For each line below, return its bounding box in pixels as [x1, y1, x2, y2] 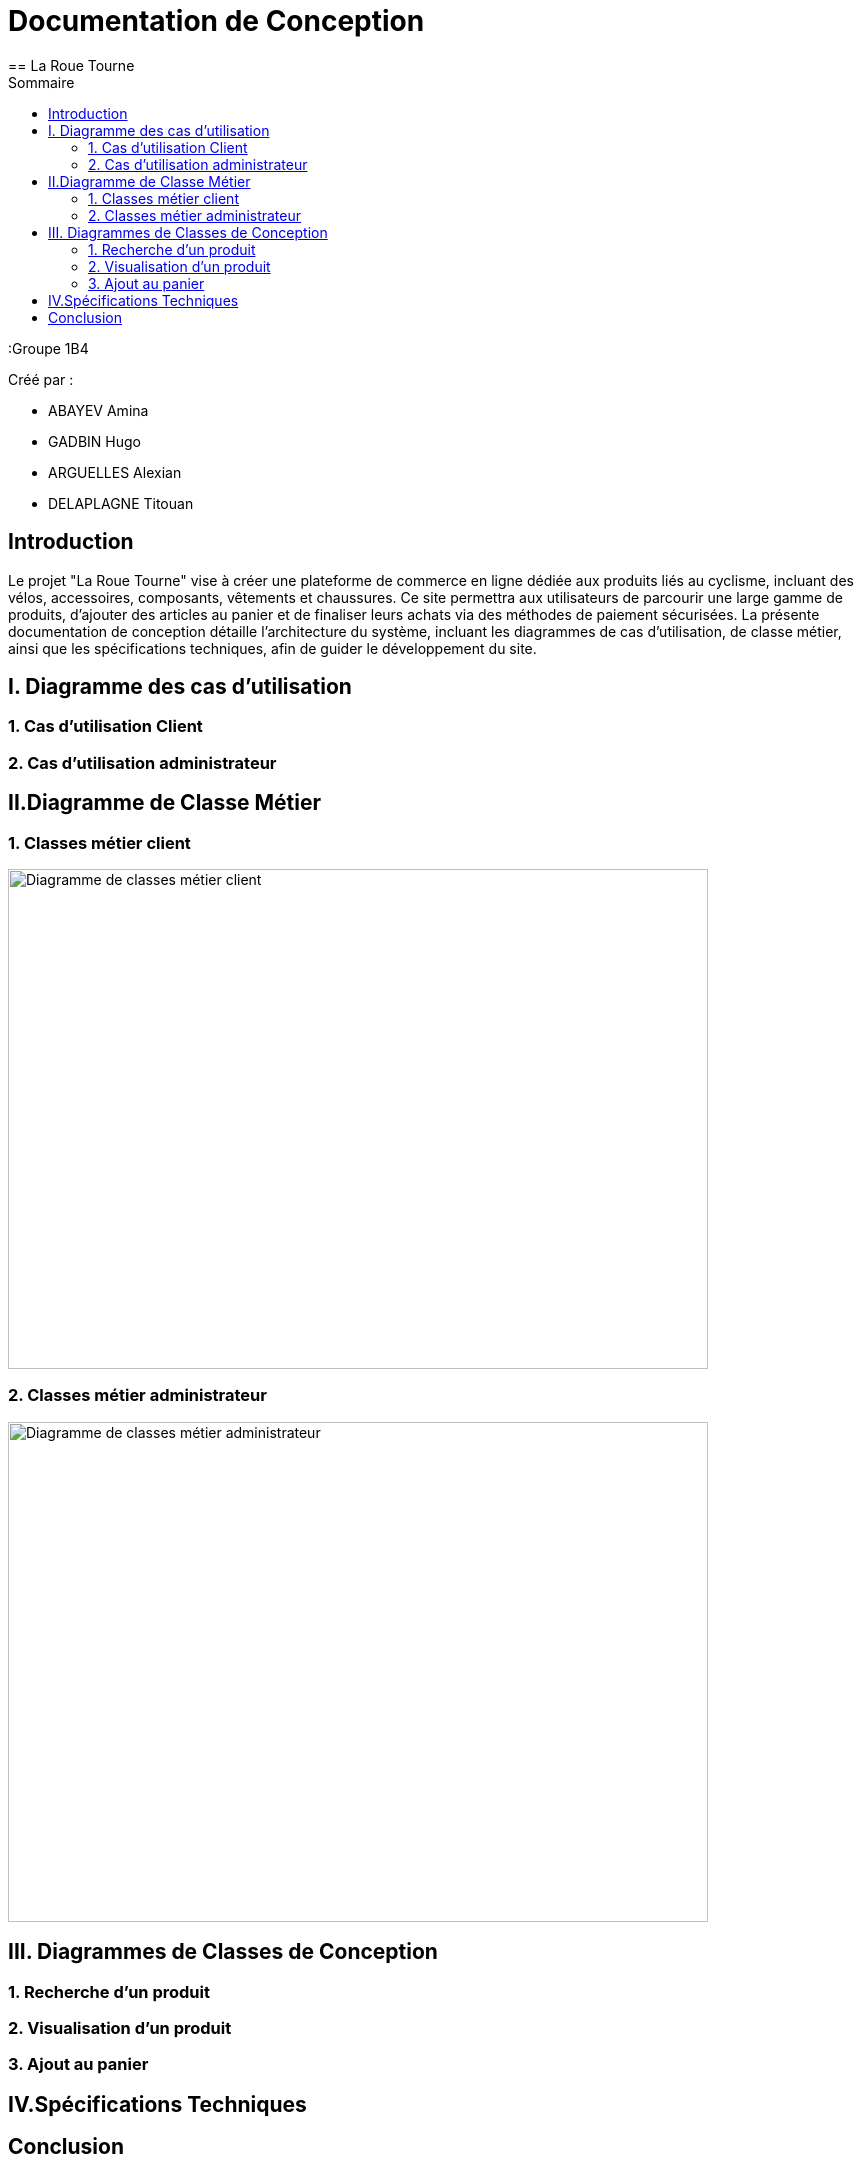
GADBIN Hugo [48, 432, 141, 450]
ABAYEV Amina [48, 401, 149, 419]
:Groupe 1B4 [8, 339, 89, 357]
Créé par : [8, 370, 74, 388]
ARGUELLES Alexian [48, 463, 182, 481]
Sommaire [8, 73, 75, 91]
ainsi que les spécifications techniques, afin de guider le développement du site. [8, 639, 537, 657]
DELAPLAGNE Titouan [48, 494, 194, 512]
